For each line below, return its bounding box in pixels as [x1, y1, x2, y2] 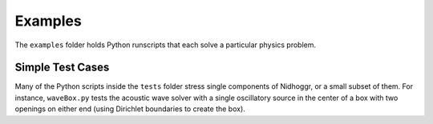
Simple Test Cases [14, 61, 110, 74]
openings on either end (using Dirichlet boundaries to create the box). [14, 104, 246, 114]
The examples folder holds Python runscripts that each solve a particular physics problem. [14, 40, 317, 50]
